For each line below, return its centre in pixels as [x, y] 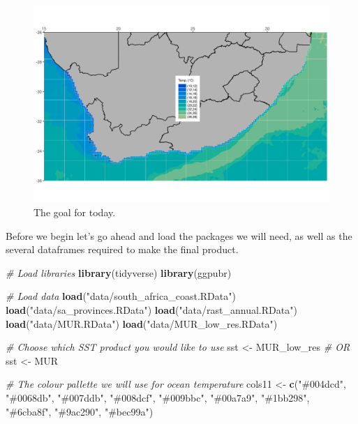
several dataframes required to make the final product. [122, 249]
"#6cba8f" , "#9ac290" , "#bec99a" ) [80, 411]
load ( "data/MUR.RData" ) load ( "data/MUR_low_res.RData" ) [142, 323]
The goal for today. [75, 212]
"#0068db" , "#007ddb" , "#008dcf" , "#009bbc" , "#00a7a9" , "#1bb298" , [158, 397]
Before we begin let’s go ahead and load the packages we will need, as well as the [179, 235]
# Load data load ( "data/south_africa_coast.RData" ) [121, 296]
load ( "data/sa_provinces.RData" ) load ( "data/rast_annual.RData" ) [151, 309]
